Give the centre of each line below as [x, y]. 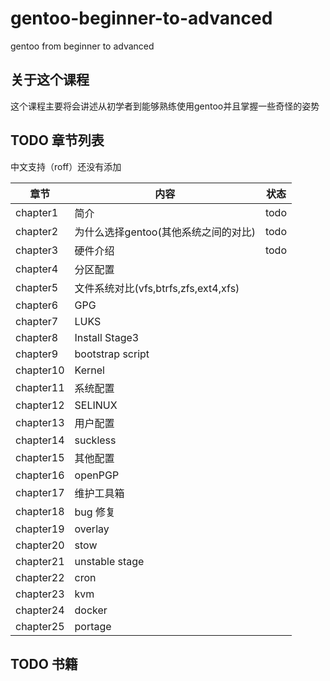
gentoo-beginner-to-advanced [141, 18]
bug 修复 [95, 512]
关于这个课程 [50, 80]
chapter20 [40, 545]
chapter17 [40, 492]
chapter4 [37, 269]
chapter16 [40, 475]
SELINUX [96, 405]
